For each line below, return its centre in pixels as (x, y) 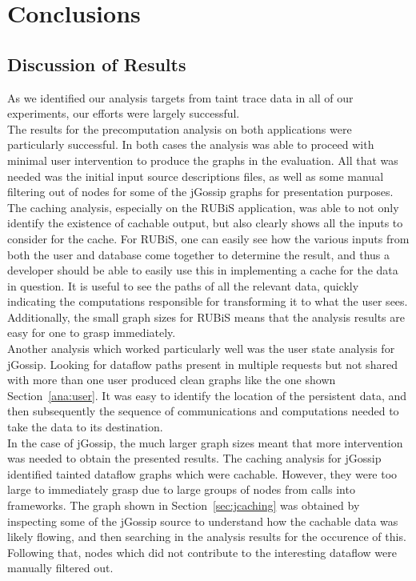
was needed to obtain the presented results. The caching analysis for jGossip (194, 458)
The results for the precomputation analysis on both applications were (180, 128)
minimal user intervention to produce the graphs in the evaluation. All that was (203, 160)
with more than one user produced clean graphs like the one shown (172, 380)
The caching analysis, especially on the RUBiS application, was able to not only (203, 207)
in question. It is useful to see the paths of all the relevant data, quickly (183, 285)
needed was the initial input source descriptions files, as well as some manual (196, 176)
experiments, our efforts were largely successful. (124, 113)
